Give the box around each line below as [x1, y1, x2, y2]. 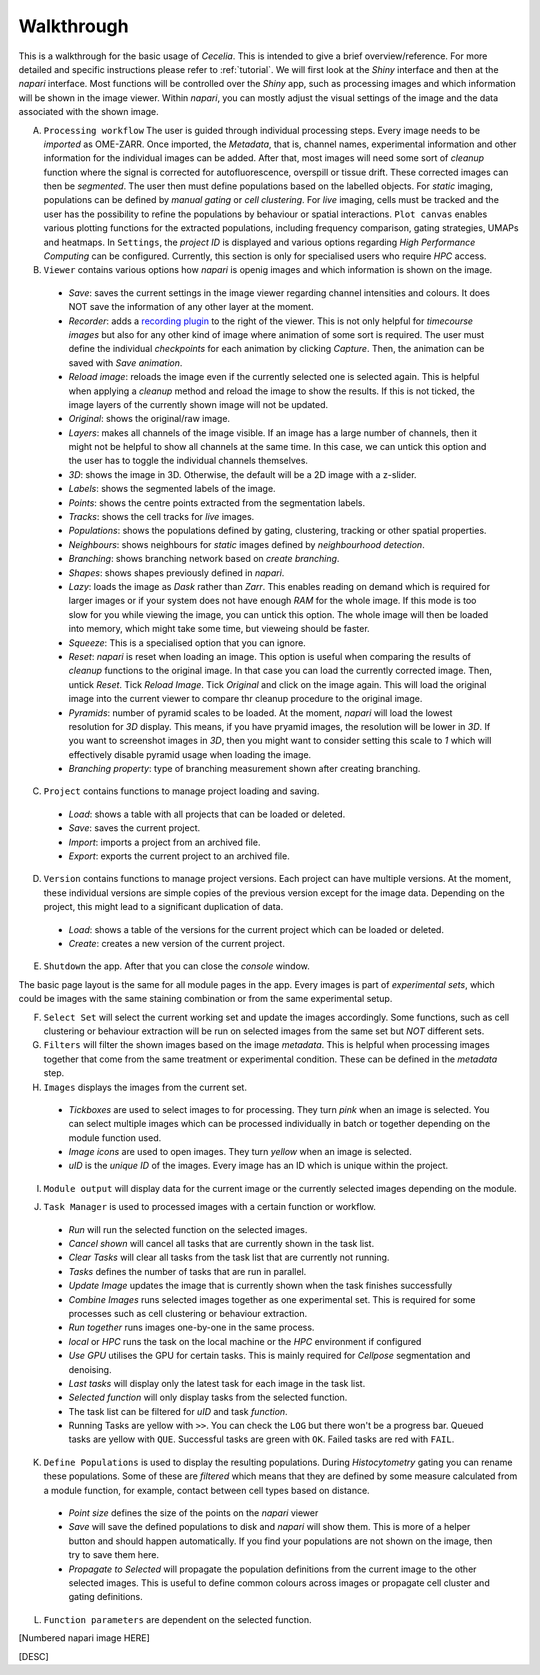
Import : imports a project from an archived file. [68, 836, 261, 848]
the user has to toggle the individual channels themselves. [68, 455, 309, 467]
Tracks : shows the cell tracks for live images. [68, 511, 255, 523]
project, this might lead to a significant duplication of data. [43, 901, 284, 913]
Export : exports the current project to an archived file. [68, 850, 290, 862]
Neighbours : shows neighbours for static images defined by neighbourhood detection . [68, 538, 425, 550]
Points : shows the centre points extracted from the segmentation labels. [68, 496, 365, 509]
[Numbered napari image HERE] [18, 1632, 150, 1644]
